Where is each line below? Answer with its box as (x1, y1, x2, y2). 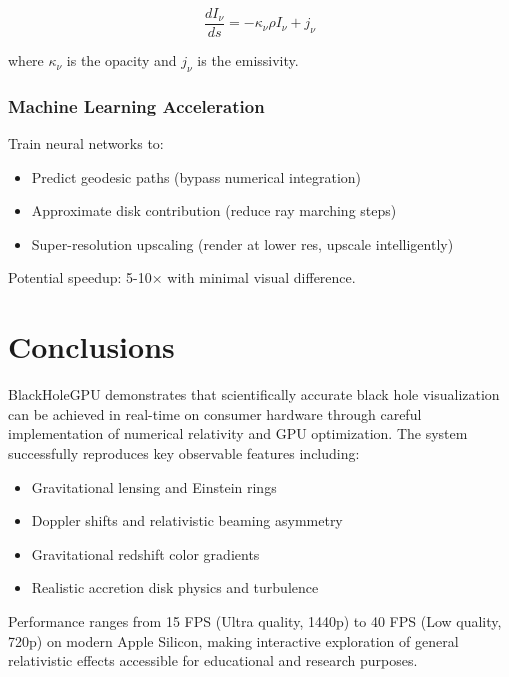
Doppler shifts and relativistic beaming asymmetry (31, 510, 343, 531)
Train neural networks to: (8, 133, 164, 154)
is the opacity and (66, 50, 177, 71)
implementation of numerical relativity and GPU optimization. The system (8, 423, 468, 444)
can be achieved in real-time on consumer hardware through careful (8, 403, 422, 424)
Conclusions (8, 326, 175, 367)
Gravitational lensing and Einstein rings (31, 476, 277, 497)
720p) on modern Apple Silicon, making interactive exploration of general (8, 630, 459, 651)
